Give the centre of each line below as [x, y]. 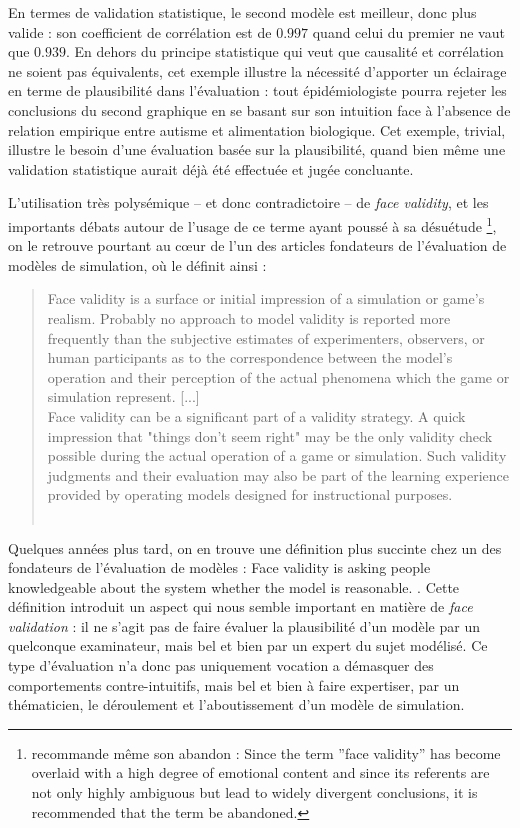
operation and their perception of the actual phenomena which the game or [278, 376]
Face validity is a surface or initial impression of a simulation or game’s [266, 298]
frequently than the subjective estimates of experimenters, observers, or [266, 337]
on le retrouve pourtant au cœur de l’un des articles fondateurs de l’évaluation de [257, 245]
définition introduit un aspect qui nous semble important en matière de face [240, 606]
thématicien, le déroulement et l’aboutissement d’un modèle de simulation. [236, 704]
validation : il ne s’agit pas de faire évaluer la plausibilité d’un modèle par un [244, 625]
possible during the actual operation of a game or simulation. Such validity [277, 455]
